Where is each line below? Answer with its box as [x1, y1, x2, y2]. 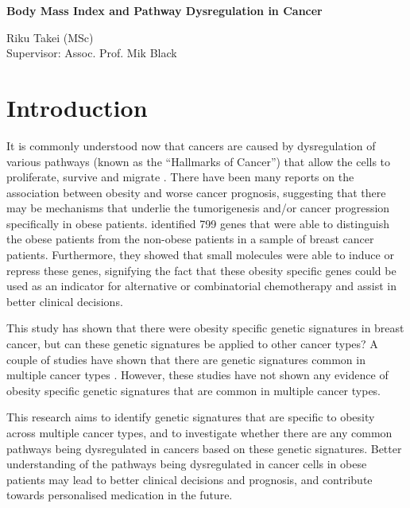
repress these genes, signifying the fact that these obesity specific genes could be [6, 262, 396, 278]
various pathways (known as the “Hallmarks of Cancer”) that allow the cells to [6, 153, 391, 169]
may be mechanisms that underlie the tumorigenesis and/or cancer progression [6, 200, 390, 216]
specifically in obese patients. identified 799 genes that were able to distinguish [6, 215, 389, 231]
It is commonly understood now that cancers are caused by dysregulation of [6, 137, 376, 153]
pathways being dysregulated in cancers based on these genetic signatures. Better [6, 440, 402, 456]
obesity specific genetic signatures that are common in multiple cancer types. [6, 382, 381, 398]
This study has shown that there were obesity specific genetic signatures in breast [6, 320, 404, 336]
